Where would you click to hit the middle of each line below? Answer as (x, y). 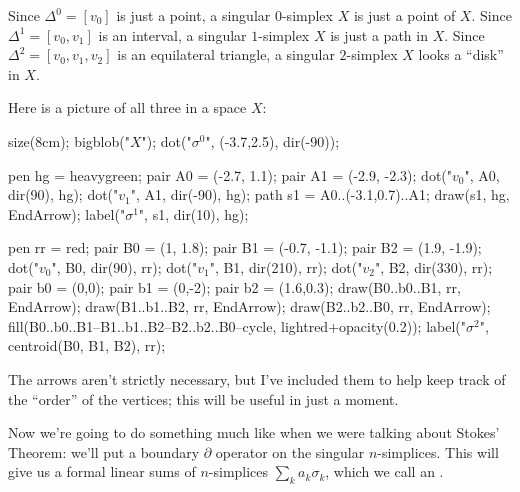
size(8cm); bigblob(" (69, 140)
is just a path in (379, 34)
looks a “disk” (461, 54)
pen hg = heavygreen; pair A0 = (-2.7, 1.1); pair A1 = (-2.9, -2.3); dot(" (230, 174)
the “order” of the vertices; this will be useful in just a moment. (203, 398)
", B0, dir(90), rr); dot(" (124, 266)
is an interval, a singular (172, 34)
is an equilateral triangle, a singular (226, 54)
